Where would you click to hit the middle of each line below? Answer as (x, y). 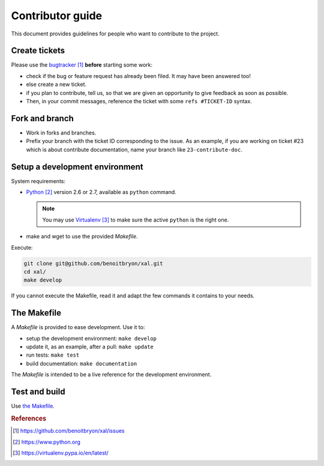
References (29, 419)
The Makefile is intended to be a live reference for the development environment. (111, 375)
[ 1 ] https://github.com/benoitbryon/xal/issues (69, 431)
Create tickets (38, 51)
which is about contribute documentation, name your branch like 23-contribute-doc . (134, 150)
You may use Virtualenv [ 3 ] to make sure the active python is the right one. (136, 220)
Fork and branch (43, 118)
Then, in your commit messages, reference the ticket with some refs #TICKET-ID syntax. (139, 101)
